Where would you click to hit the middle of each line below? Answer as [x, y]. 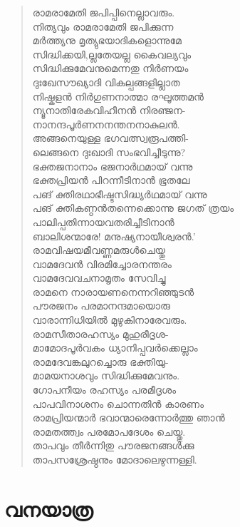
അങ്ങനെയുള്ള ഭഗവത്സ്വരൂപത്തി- [110, 138]
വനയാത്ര [49, 508]
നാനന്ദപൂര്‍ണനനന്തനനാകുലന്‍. [106, 124]
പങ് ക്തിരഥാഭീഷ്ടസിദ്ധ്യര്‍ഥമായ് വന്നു [120, 194]
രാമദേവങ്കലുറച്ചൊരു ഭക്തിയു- [100, 361]
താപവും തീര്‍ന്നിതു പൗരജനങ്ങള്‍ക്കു [113, 445]
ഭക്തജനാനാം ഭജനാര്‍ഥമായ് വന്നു [113, 166]
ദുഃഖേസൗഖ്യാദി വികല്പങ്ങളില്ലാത [106, 82]
